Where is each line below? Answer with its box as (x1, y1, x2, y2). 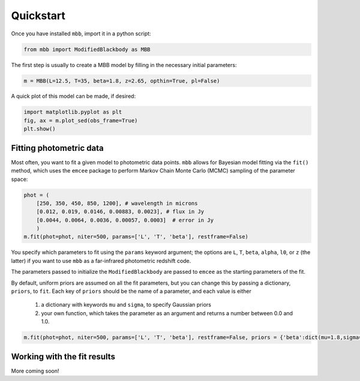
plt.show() (23, 126, 56, 132)
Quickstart (11, 9, 66, 22)
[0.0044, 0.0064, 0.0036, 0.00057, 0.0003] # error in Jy (36, 216, 214, 223)
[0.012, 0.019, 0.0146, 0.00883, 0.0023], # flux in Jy (36, 208, 205, 215)
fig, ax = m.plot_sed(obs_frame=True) (23, 117, 138, 124)
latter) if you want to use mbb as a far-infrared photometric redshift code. (11, 257, 191, 264)
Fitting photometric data (11, 143, 104, 153)
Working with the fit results (11, 351, 115, 362)
